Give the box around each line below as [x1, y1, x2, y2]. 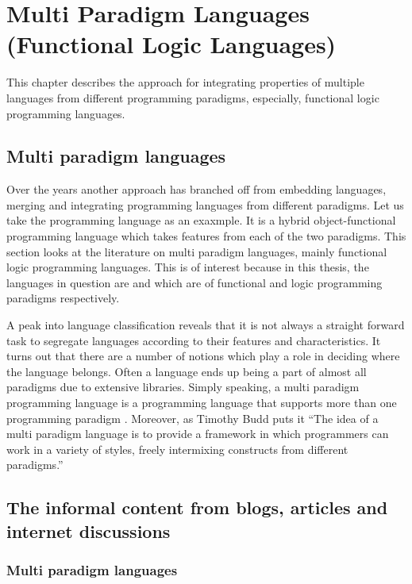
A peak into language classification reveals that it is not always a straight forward [6, 317, 405, 333]
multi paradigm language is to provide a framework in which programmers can [6, 425, 389, 442]
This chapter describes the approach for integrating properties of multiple [6, 74, 364, 90]
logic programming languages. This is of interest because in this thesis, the [6, 259, 369, 275]
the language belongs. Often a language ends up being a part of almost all [6, 363, 367, 379]
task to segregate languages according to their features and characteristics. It [6, 332, 381, 348]
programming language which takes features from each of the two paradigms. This [6, 228, 406, 244]
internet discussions [6, 518, 171, 543]
